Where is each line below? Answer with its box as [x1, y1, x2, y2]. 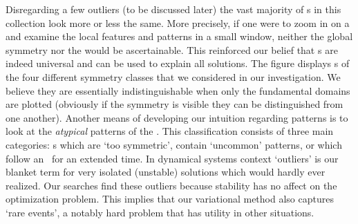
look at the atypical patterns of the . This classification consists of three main [6, 124, 334, 138]
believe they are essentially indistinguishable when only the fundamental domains [6, 83, 350, 97]
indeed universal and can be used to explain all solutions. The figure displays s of [6, 56, 350, 71]
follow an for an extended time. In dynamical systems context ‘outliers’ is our [6, 151, 339, 165]
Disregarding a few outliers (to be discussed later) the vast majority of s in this [6, 2, 341, 16]
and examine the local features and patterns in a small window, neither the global [6, 29, 353, 44]
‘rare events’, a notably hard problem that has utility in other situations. [6, 205, 314, 219]
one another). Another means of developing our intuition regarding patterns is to [6, 110, 348, 124]
